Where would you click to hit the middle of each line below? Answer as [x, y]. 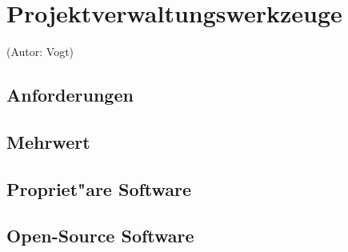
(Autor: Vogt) [40, 52]
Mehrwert [48, 141]
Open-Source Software [100, 236]
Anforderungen [70, 95]
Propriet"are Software [99, 188]
